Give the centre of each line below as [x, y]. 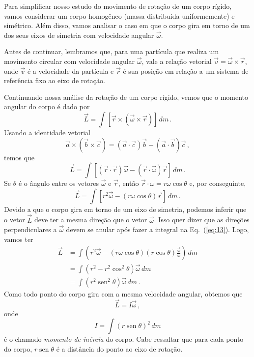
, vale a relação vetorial [177, 61]
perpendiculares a [30, 229]
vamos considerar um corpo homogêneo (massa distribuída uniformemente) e [119, 15]
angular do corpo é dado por [47, 106]
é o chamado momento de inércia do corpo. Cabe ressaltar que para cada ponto [124, 339]
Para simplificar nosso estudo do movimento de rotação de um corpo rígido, [118, 6]
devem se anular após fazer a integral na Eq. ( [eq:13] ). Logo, [157, 229]
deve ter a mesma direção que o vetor [91, 220]
